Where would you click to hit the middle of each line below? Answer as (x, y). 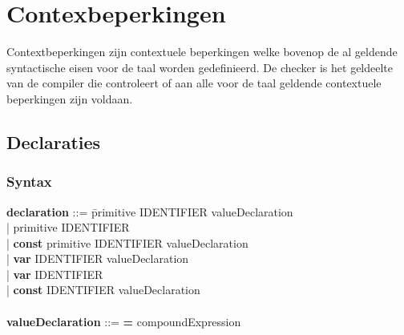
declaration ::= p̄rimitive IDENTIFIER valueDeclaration (150, 211)
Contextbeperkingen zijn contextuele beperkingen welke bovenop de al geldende (202, 52)
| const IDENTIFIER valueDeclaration (103, 290)
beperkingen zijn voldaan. (70, 98)
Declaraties (54, 141)
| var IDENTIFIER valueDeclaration (98, 258)
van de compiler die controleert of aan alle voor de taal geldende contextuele (194, 83)
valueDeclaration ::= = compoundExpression (124, 321)
